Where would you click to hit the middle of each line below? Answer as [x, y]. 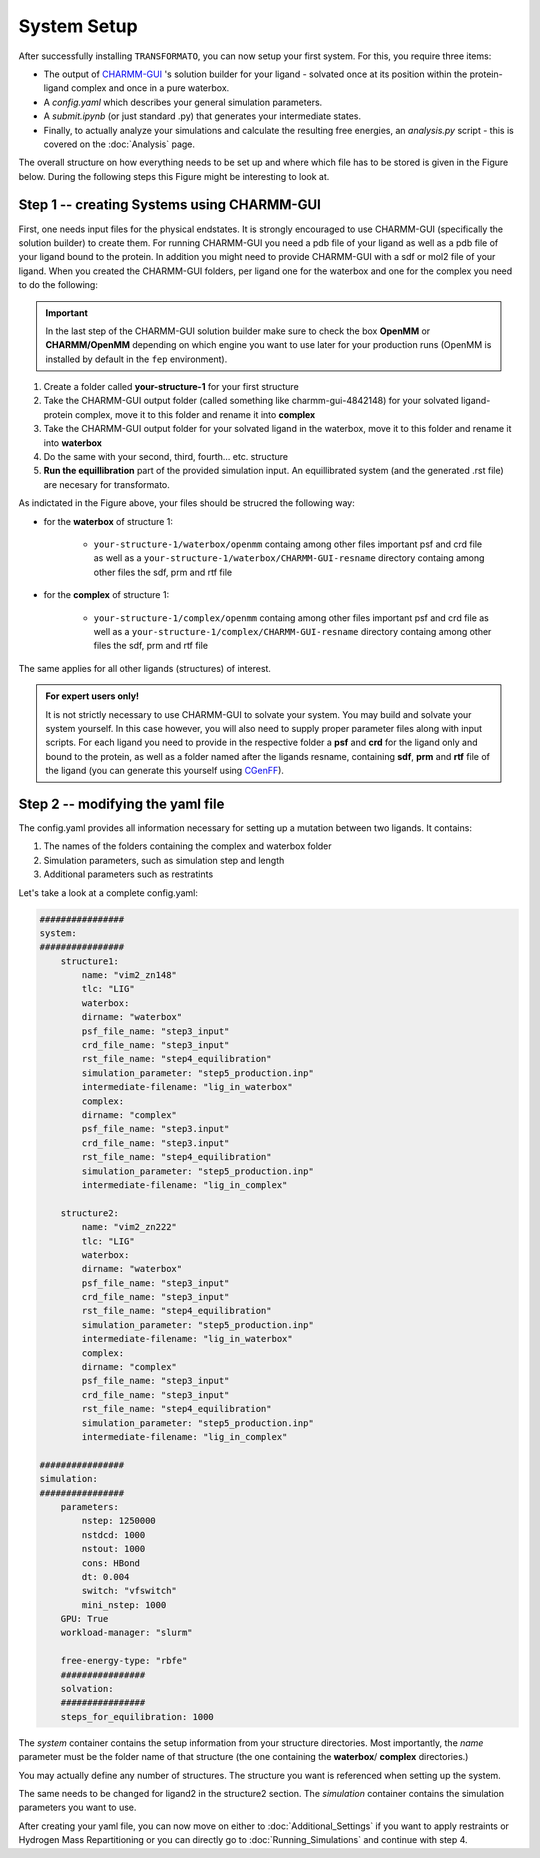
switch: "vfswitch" [129, 1591]
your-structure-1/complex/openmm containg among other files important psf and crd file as [291, 617]
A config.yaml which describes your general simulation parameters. [183, 102]
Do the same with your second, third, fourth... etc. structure [166, 457]
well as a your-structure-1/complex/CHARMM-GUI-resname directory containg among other [292, 631]
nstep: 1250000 [119, 1521]
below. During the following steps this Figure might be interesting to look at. [174, 176]
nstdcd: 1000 [113, 1534]
